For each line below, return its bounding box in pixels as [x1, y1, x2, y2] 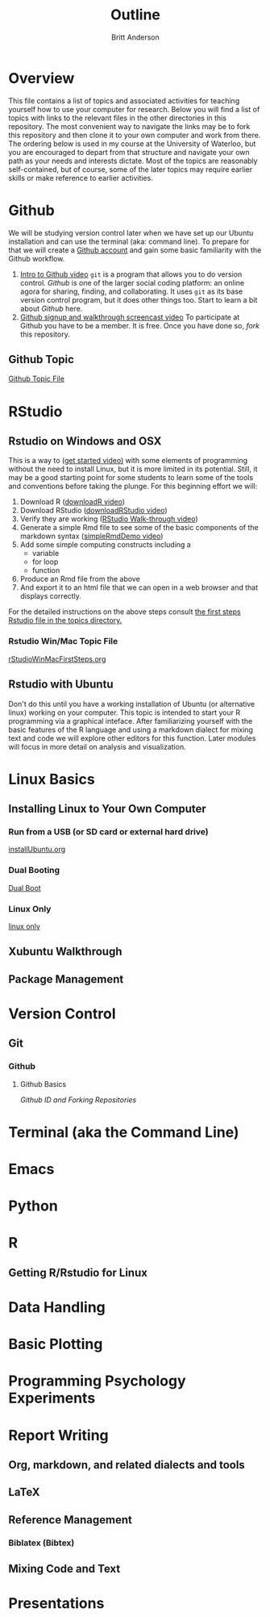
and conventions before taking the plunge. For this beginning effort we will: [8, 482, 258, 491]
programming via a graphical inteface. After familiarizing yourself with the [8, 716, 253, 725]
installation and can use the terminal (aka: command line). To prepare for [8, 236, 250, 246]
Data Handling [8, 1298, 106, 1316]
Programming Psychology [8, 1372, 187, 1390]
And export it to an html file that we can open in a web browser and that [19, 583, 259, 592]
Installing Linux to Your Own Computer [8, 802, 207, 816]
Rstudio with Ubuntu [8, 678, 114, 692]
